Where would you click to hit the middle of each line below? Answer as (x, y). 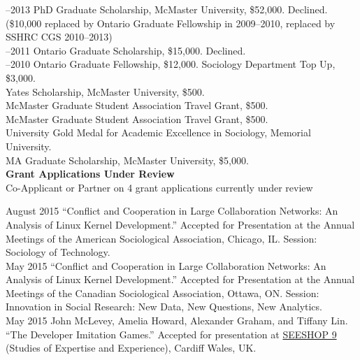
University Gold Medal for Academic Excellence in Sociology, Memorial (158, 132)
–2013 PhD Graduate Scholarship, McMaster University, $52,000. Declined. (167, 9)
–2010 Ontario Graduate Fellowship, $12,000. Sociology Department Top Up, (171, 64)
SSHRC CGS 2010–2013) (59, 37)
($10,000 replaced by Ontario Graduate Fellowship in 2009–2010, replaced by (171, 23)
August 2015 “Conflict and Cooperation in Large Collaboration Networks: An (172, 211)
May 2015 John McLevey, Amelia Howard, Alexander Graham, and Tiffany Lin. (177, 321)
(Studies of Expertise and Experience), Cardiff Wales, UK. (131, 348)
